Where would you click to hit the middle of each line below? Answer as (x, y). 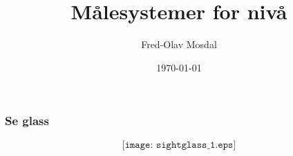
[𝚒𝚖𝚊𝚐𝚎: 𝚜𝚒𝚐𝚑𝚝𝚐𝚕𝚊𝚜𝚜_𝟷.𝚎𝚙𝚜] (179, 145)
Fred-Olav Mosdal (179, 44)
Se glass (27, 121)
